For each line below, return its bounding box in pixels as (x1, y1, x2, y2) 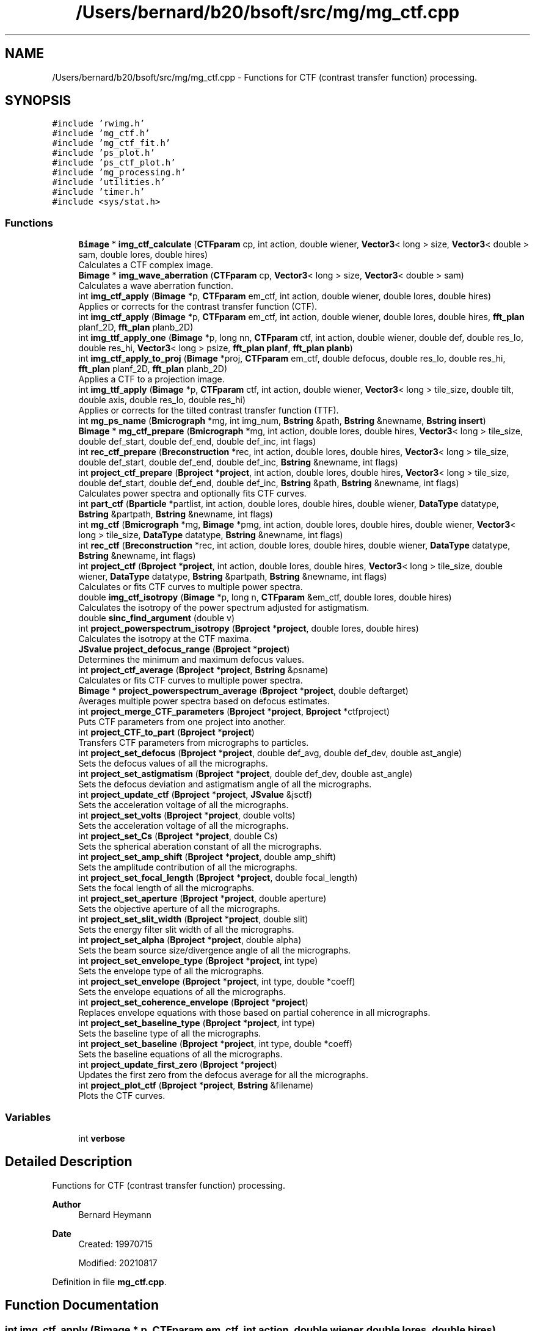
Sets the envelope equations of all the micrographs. (78, 986, 286, 997)
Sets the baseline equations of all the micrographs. (78, 1049, 283, 1060)
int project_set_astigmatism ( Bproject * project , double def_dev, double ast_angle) (78, 768, 413, 779)
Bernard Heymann (78, 1209, 151, 1220)
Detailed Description (5, 1154, 133, 1170)
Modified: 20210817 (78, 1257, 158, 1268)
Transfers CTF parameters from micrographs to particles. (78, 737, 309, 748)
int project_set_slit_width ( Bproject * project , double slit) (78, 914, 308, 925)
